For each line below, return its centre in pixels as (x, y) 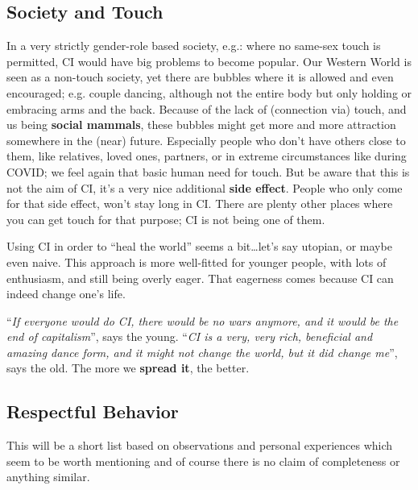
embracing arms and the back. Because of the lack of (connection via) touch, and (207, 108)
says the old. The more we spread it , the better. (128, 368)
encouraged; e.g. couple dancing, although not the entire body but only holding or (209, 92)
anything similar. (48, 477)
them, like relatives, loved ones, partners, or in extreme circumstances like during (207, 156)
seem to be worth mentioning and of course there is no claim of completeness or (203, 461)
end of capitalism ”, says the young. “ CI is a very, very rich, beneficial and (190, 336)
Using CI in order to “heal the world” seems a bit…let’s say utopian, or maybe (199, 246)
